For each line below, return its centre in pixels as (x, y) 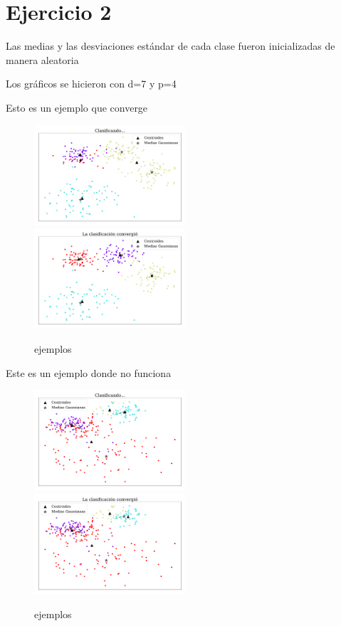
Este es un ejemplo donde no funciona (89, 372)
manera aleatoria (42, 59)
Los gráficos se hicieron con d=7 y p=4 (91, 84)
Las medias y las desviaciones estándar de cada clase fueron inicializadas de (170, 46)
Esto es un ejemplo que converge (77, 107)
